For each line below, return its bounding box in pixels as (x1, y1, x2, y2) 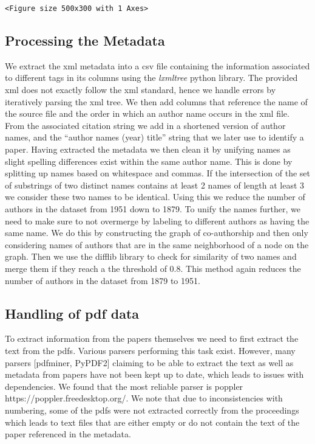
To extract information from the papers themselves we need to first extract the (5, 332, 299, 345)
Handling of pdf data (5, 304, 140, 322)
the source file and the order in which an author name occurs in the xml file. (5, 107, 290, 120)
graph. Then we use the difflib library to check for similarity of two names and (5, 250, 297, 263)
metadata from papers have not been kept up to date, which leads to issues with (5, 368, 304, 381)
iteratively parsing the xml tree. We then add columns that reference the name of (5, 95, 308, 108)
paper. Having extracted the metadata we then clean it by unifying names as (5, 143, 291, 156)
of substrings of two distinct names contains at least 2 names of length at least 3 (5, 178, 305, 191)
